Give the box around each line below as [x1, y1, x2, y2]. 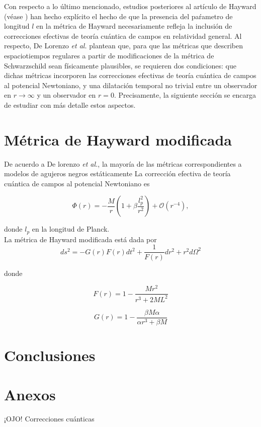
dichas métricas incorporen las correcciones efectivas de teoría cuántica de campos [4, 70, 256, 81]
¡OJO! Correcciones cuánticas [4, 413, 95, 424]
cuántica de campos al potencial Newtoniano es [4, 178, 150, 188]
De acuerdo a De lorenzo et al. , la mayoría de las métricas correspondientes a [4, 158, 242, 169]
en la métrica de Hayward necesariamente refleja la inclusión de [36, 21, 232, 31]
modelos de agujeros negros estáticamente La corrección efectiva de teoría [4, 168, 231, 179]
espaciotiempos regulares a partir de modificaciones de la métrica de [4, 50, 214, 60]
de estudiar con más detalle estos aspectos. [4, 99, 136, 110]
